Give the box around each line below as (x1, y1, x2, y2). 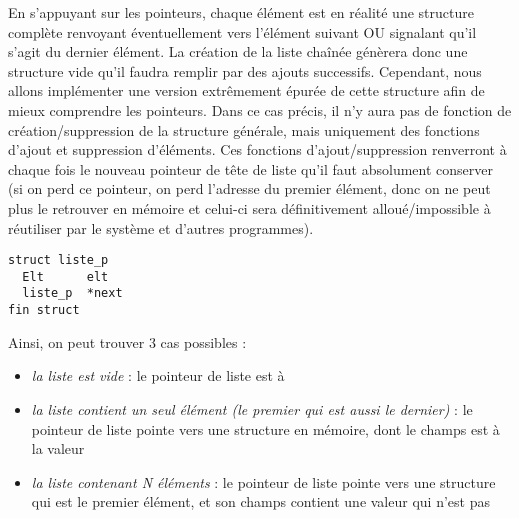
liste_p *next (22, 286, 123, 301)
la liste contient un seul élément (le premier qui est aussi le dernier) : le (31, 398, 473, 419)
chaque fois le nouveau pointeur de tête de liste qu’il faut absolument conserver (8, 158, 493, 179)
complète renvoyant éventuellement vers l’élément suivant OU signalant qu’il (8, 21, 477, 42)
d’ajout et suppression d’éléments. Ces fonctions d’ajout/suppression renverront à (8, 139, 507, 160)
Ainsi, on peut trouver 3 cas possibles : (8, 331, 247, 352)
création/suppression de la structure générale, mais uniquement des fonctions (8, 119, 480, 140)
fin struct (8, 303, 80, 318)
